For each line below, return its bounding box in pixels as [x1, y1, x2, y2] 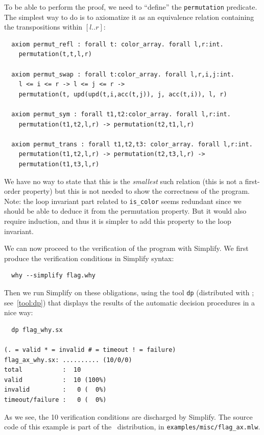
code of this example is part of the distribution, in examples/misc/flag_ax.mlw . [4, 421, 260, 432]
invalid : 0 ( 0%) [4, 386, 107, 394]
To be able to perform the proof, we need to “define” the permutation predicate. [4, 2, 257, 12]
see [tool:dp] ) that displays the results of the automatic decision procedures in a [4, 297, 255, 308]
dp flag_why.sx [11, 326, 63, 334]
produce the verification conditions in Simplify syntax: [4, 252, 174, 263]
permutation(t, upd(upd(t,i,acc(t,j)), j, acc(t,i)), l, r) [18, 90, 227, 98]
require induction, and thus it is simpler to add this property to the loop [4, 216, 231, 226]
